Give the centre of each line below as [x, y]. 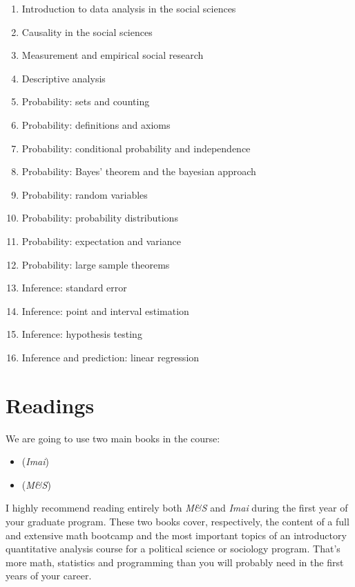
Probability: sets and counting [86, 101]
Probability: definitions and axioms [96, 124]
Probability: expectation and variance [101, 241]
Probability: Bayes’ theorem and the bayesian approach [139, 171]
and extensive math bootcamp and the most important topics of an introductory [176, 535]
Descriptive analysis [64, 78]
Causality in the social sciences [87, 31]
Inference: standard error [74, 288]
